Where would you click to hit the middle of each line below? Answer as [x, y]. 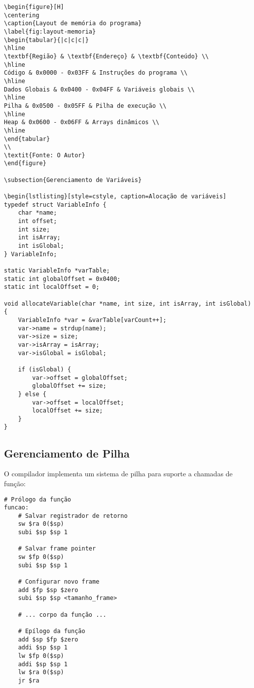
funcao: [17, 508]
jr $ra [29, 680]
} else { [32, 394]
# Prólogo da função [38, 499]
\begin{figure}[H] [34, 7]
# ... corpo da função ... [62, 615]
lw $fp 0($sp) [41, 656]
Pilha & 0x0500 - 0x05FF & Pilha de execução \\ [85, 106]
